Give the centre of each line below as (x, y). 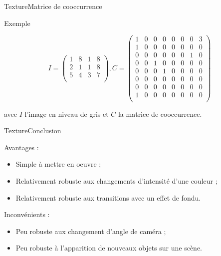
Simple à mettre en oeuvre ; (58, 164)
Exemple (17, 23)
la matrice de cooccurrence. (160, 114)
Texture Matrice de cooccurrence (53, 6)
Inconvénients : (27, 214)
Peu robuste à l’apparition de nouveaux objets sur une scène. (109, 248)
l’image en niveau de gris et (67, 114)
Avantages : (21, 147)
